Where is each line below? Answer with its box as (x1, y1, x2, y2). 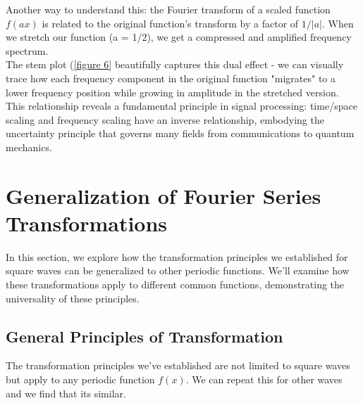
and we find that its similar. (6, 385, 126, 400)
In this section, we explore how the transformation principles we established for (6, 249, 348, 264)
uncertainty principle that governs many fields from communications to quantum (6, 126, 355, 141)
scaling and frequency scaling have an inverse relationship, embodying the (6, 112, 324, 127)
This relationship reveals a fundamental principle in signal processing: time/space (6, 98, 357, 113)
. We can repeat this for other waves (185, 372, 343, 387)
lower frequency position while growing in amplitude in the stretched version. (6, 84, 339, 99)
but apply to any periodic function (6, 372, 155, 387)
